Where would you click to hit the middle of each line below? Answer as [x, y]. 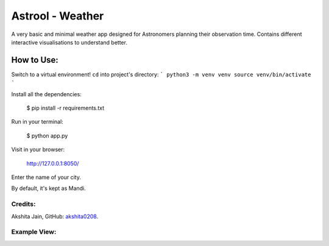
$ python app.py [47, 135]
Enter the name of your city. [46, 177]
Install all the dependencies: [46, 94]
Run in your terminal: [37, 122]
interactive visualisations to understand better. [69, 42]
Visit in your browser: [38, 150]
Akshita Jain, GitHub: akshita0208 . [55, 216]
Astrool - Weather [58, 16]
